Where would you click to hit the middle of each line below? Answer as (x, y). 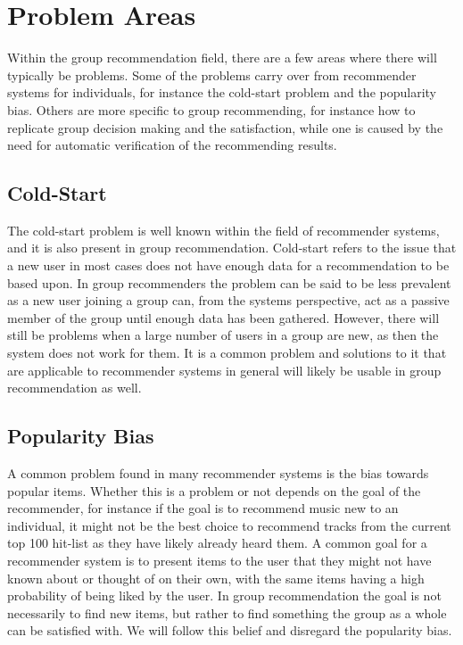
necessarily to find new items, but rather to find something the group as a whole (227, 612)
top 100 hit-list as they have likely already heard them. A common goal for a (217, 543)
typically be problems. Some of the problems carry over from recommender (212, 74)
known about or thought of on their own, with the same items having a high (216, 578)
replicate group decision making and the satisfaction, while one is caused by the (225, 127)
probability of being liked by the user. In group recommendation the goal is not (224, 595)
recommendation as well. (74, 388)
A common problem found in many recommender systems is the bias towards (218, 473)
